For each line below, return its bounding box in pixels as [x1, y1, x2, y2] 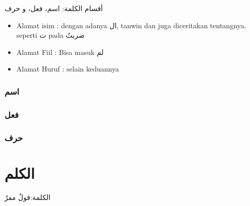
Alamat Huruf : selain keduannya [16, 63, 119, 74]
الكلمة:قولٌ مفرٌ [5, 191, 51, 202]
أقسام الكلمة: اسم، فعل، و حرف [5, 3, 103, 13]
